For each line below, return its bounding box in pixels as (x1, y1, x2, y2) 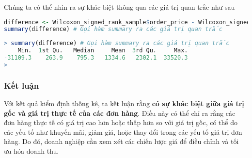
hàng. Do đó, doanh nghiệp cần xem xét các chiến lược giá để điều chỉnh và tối (4, 136, 239, 146)
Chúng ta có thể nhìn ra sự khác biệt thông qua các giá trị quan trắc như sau (4, 2, 235, 12)
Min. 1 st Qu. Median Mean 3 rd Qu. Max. (17, 47, 188, 54)
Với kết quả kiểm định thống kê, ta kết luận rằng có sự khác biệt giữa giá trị (4, 98, 244, 109)
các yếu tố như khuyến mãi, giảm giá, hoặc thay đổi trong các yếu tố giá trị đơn (4, 126, 242, 137)
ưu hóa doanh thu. (4, 146, 59, 156)
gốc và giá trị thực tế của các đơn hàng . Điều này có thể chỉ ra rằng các (4, 108, 236, 118)
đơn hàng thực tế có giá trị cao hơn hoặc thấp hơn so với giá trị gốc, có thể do (4, 117, 237, 127)
